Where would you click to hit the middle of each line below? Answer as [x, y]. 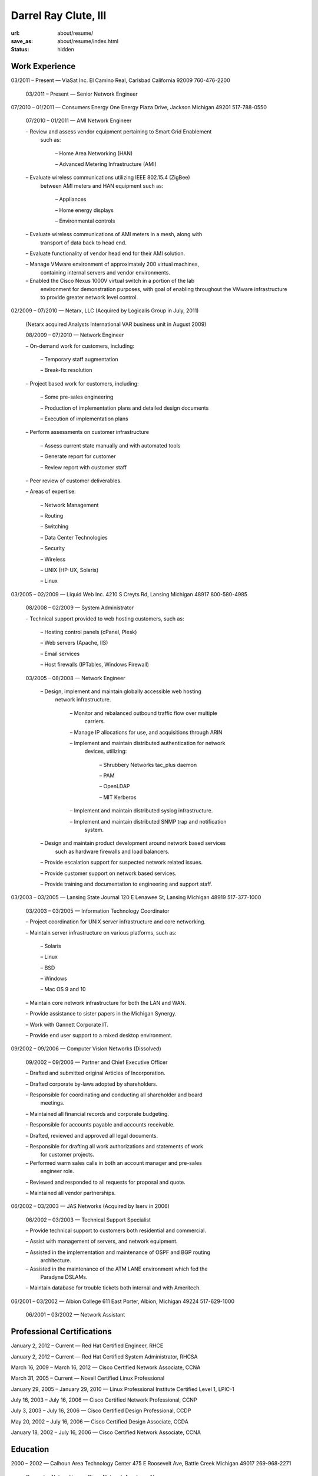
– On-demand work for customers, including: [80, 346]
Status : [20, 50]
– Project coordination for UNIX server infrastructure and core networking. [116, 922]
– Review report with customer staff [83, 467]
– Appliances [71, 199]
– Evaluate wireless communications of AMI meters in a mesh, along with [114, 234]
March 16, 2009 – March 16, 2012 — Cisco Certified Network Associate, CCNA [106, 1367]
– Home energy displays [85, 210]
